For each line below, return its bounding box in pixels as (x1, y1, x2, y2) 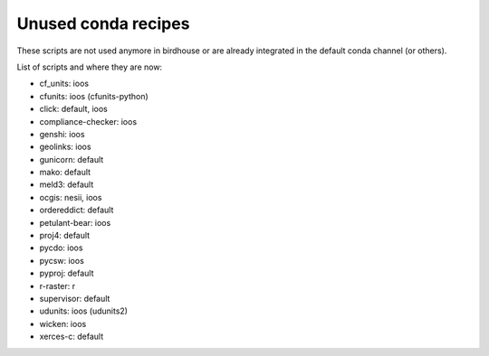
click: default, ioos (39, 104, 108, 115)
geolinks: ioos (39, 141, 91, 153)
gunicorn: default (39, 154, 104, 164)
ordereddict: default (39, 204, 114, 216)
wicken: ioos (39, 318, 87, 329)
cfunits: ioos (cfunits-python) (39, 90, 149, 101)
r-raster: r (39, 280, 76, 291)
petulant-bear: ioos (39, 217, 111, 228)
